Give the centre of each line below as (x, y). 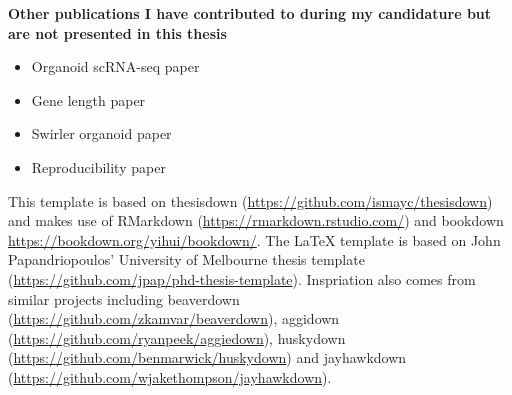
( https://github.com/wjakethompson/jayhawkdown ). (170, 376)
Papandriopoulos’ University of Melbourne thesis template (186, 259)
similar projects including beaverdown (124, 298)
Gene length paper (88, 99)
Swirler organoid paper (101, 133)
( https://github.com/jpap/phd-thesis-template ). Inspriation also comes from (242, 278)
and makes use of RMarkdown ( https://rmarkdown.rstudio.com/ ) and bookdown (256, 220)
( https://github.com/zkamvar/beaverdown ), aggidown (174, 318)
